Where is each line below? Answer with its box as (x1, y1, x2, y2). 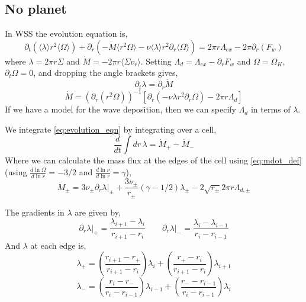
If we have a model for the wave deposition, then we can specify (5, 103, 236, 115)
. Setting (140, 54, 172, 67)
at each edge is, (30, 239, 86, 251)
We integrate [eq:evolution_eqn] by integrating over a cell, (5, 123, 217, 135)
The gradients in (5, 205, 65, 218)
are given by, (75, 205, 121, 218)
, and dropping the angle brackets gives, (33, 66, 178, 79)
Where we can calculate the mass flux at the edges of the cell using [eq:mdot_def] (5, 154, 302, 166)
